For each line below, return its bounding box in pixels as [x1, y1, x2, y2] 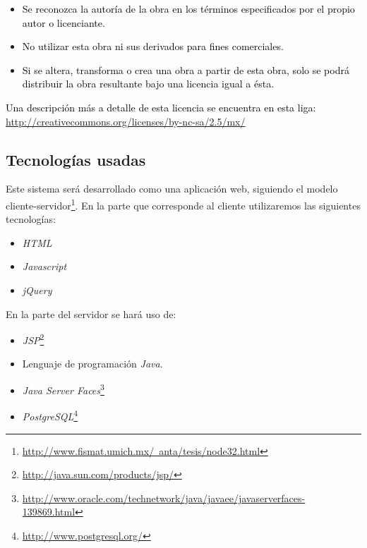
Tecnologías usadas [6, 148, 146, 170]
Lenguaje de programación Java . [22, 356, 163, 371]
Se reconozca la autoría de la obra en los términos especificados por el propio [22, 1, 355, 16]
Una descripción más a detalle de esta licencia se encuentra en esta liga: [6, 99, 316, 114]
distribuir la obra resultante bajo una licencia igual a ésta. [22, 76, 275, 91]
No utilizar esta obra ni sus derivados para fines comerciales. [22, 39, 284, 54]
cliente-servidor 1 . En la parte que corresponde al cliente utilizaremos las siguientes [6, 195, 361, 212]
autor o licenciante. [22, 15, 105, 30]
